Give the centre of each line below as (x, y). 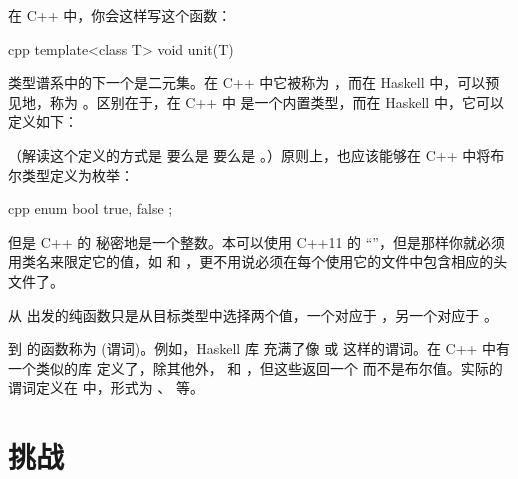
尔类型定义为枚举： (71, 174)
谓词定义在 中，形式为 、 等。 (106, 387)
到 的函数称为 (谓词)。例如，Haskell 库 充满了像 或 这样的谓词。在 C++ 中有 (259, 348)
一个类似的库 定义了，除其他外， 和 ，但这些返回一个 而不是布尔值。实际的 (255, 367)
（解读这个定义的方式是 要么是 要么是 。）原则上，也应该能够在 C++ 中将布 (256, 154)
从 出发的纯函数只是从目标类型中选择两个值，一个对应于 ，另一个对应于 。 (253, 314)
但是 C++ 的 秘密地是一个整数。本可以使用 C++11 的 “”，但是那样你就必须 (256, 241)
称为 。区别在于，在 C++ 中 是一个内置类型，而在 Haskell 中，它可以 (276, 101)
